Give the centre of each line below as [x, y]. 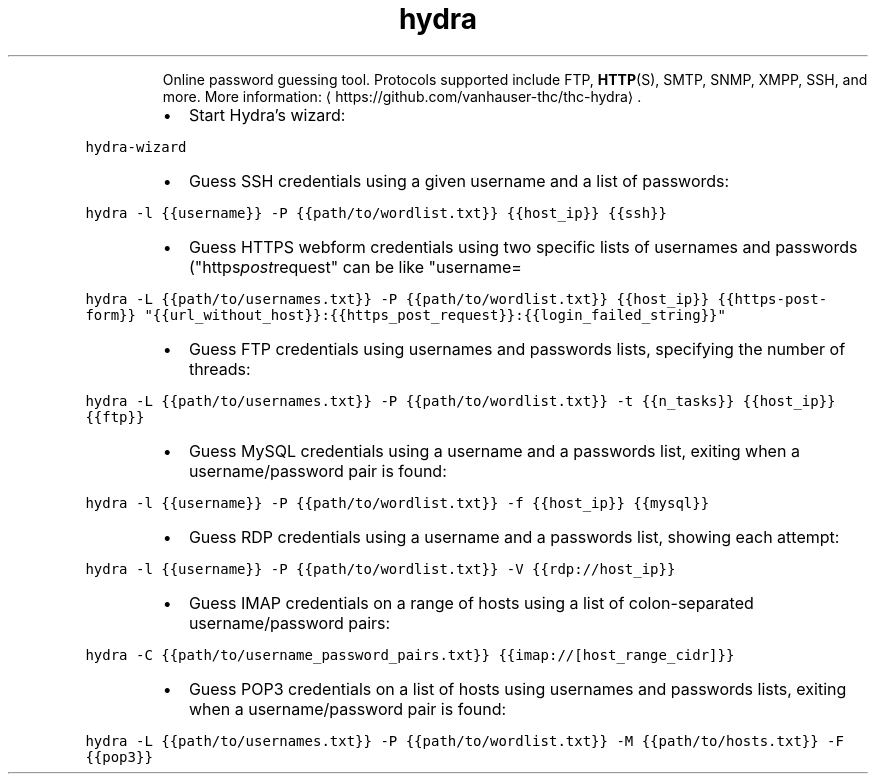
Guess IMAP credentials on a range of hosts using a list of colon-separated [471, 602]
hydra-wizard [136, 146]
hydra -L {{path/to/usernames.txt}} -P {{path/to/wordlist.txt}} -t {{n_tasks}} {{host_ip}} [460, 400]
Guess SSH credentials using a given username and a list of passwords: [459, 180]
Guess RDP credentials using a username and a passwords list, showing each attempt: [514, 536]
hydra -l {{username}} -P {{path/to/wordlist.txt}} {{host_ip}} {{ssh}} [376, 212]
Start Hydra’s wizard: [267, 114]
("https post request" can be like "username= [355, 266]
